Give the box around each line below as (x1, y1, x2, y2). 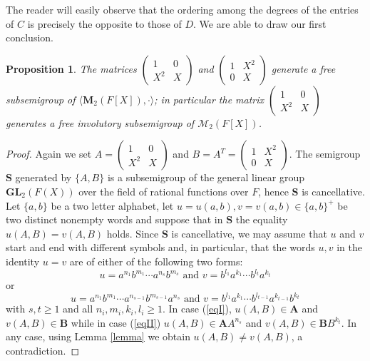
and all (63, 301, 93, 316)
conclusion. (6, 30, 53, 45)
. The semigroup (289, 146, 361, 161)
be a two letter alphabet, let (51, 198, 174, 213)
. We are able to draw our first (193, 16, 327, 31)
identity (6, 253, 40, 268)
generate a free (271, 61, 336, 76)
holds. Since (106, 225, 159, 240)
